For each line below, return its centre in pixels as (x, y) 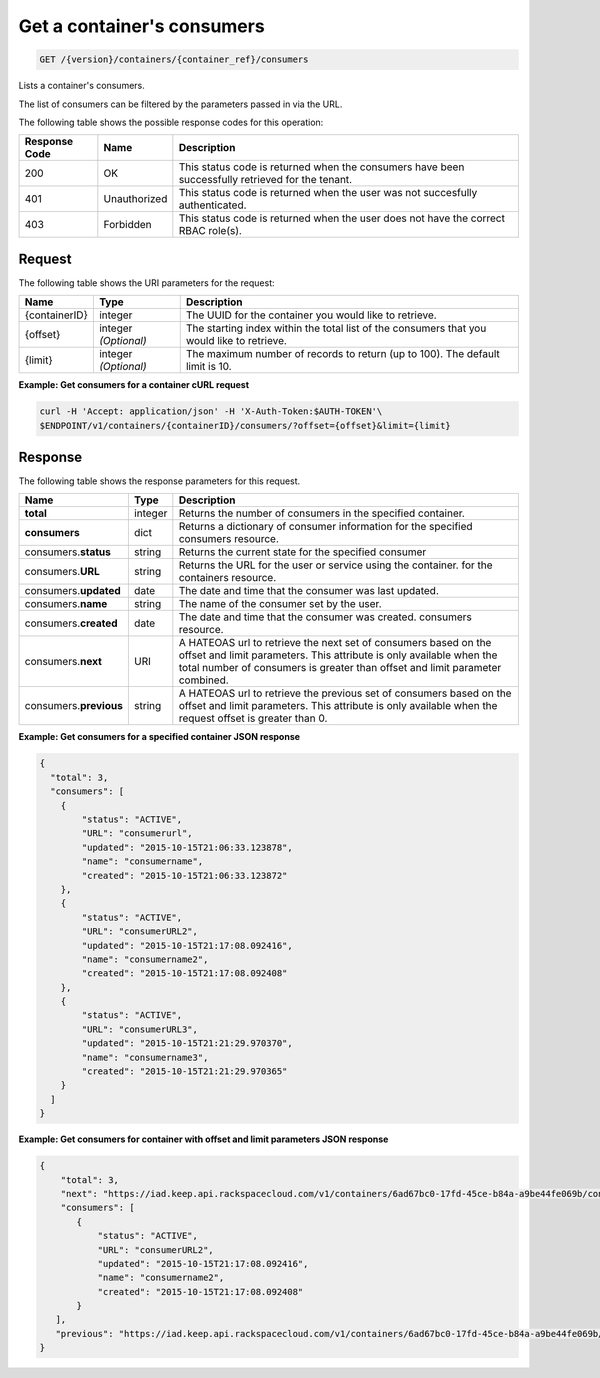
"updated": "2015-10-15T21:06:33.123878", (187, 847)
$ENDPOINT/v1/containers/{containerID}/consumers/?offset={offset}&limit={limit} (245, 425)
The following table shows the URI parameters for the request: (146, 282)
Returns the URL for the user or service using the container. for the (336, 565)
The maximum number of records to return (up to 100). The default (342, 354)
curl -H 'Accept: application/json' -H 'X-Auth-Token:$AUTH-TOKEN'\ (211, 411)
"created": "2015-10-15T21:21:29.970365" (184, 1071)
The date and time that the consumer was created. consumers (325, 617)
